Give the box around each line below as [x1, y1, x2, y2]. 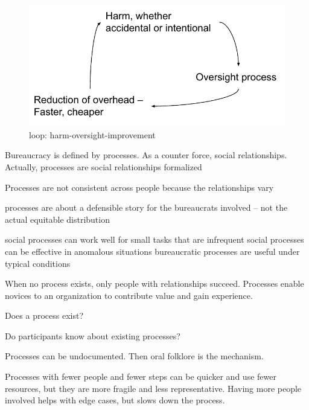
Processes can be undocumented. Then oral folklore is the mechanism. [5, 350, 264, 362]
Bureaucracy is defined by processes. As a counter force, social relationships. [5, 149, 287, 161]
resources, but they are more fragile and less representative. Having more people [5, 382, 302, 394]
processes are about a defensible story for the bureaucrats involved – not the [5, 201, 288, 214]
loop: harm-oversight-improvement [29, 128, 156, 141]
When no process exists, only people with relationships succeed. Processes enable [5, 277, 304, 290]
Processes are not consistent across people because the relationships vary [5, 181, 274, 193]
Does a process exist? [5, 309, 84, 322]
